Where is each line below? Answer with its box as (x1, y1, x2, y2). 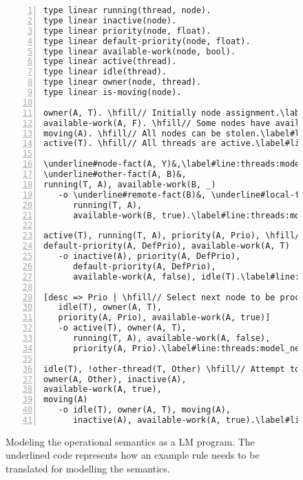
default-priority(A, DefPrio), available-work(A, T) (43, 241, 290, 251)
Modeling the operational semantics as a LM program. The (6, 434, 255, 448)
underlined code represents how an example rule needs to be (6, 448, 260, 462)
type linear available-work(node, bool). (43, 46, 236, 56)
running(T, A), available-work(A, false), (72, 333, 271, 343)
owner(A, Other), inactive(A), (43, 374, 187, 384)
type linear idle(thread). (43, 67, 167, 77)
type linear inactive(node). (43, 15, 177, 25)
